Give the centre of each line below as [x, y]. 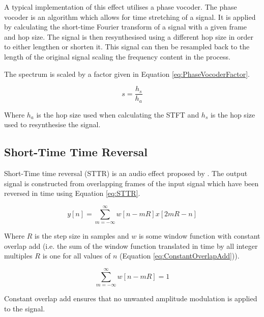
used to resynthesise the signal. [52, 124]
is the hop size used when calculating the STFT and [118, 114]
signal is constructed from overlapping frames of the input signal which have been [131, 183]
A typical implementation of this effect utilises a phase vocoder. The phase [121, 7]
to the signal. [25, 308]
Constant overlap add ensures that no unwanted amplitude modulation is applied [131, 298]
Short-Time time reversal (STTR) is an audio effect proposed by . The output [126, 173]
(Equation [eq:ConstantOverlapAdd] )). [179, 256]
